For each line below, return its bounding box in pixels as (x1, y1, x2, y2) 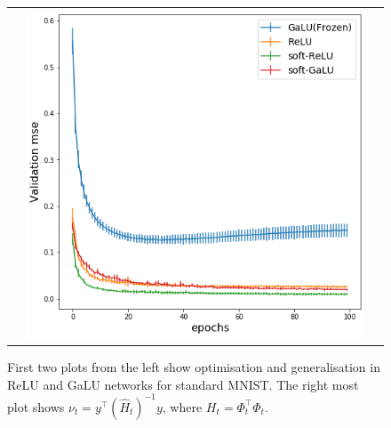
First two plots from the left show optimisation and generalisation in (7, 357, 380, 376)
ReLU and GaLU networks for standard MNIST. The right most (7, 375, 359, 393)
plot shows (7, 397, 65, 416)
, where (162, 397, 203, 416)
